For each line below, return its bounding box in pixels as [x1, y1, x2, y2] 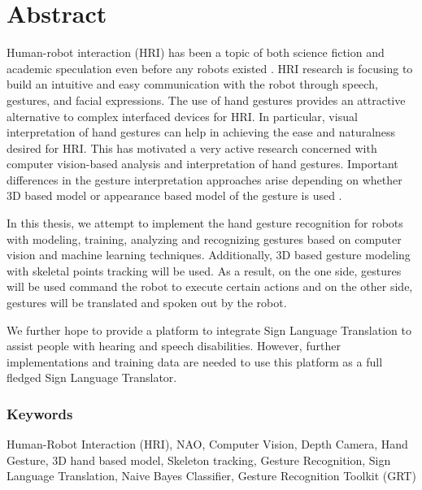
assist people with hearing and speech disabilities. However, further [7, 337, 341, 354]
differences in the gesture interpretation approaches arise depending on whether [7, 171, 402, 188]
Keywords [7, 403, 73, 423]
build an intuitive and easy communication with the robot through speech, [7, 76, 378, 93]
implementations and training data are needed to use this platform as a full [7, 353, 383, 370]
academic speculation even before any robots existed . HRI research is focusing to [7, 59, 413, 76]
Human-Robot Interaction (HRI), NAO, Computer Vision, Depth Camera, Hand [7, 436, 408, 453]
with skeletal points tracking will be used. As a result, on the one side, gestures [7, 262, 402, 279]
